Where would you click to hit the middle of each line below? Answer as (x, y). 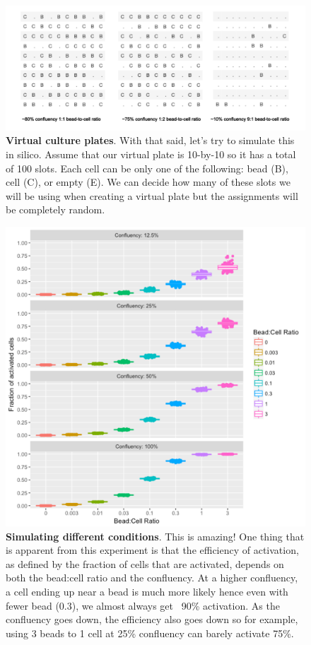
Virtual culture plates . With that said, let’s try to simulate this (150, 140)
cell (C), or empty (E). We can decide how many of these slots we (148, 182)
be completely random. (55, 209)
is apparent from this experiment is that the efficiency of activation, (152, 550)
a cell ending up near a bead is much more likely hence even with (147, 591)
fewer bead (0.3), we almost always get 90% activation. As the (143, 605)
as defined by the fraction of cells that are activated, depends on (145, 563)
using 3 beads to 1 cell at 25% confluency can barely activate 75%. (150, 633)
